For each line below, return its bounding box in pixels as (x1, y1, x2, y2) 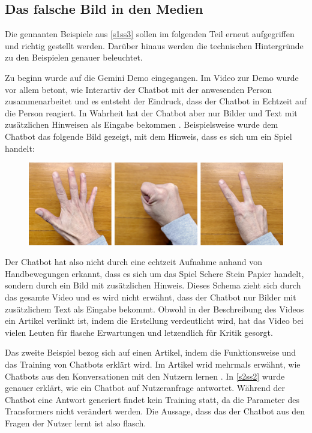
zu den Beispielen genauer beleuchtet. (5, 51, 143, 64)
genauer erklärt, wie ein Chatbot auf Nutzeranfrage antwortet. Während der (5, 381, 286, 394)
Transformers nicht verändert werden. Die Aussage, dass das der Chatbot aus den (5, 405, 305, 417)
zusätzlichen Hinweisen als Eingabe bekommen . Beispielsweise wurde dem (5, 118, 278, 131)
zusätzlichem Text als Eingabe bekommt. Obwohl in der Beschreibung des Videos (5, 302, 304, 315)
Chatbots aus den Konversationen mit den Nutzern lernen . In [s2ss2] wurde (5, 369, 285, 382)
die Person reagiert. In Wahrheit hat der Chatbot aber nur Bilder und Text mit (5, 106, 298, 119)
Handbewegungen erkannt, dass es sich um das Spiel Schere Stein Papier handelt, (5, 267, 304, 279)
